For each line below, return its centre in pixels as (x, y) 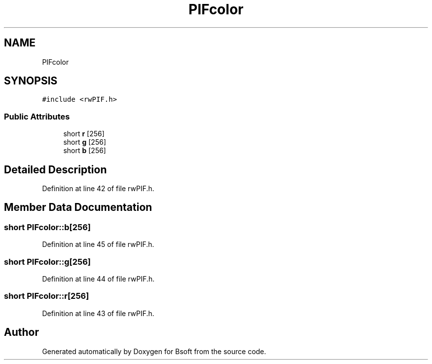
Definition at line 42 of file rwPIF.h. (98, 189)
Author (21, 332)
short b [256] (85, 151)
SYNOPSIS (31, 81)
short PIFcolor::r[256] (47, 296)
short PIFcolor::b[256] (48, 227)
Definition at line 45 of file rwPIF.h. (98, 244)
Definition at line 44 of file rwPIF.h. (98, 279)
